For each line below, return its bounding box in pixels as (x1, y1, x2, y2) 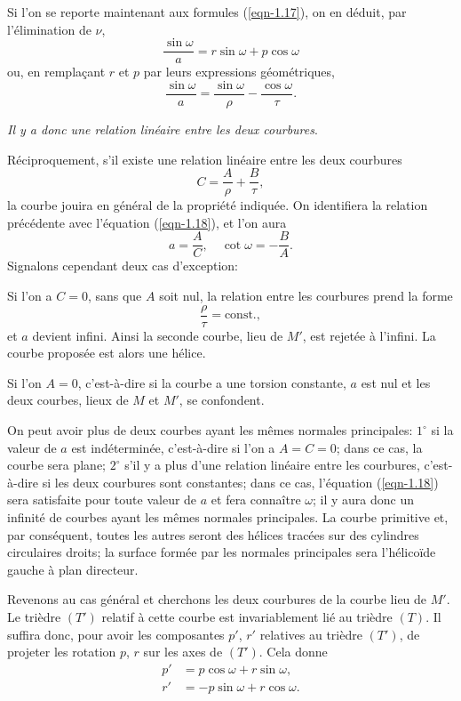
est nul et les (361, 373, 431, 391)
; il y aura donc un (312, 490, 414, 509)
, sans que (87, 286, 142, 304)
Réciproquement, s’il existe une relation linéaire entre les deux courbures (7, 149, 402, 168)
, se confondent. (179, 391, 265, 409)
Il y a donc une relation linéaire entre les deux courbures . (7, 119, 318, 138)
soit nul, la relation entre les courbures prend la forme (159, 286, 453, 304)
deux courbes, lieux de (7, 391, 129, 409)
